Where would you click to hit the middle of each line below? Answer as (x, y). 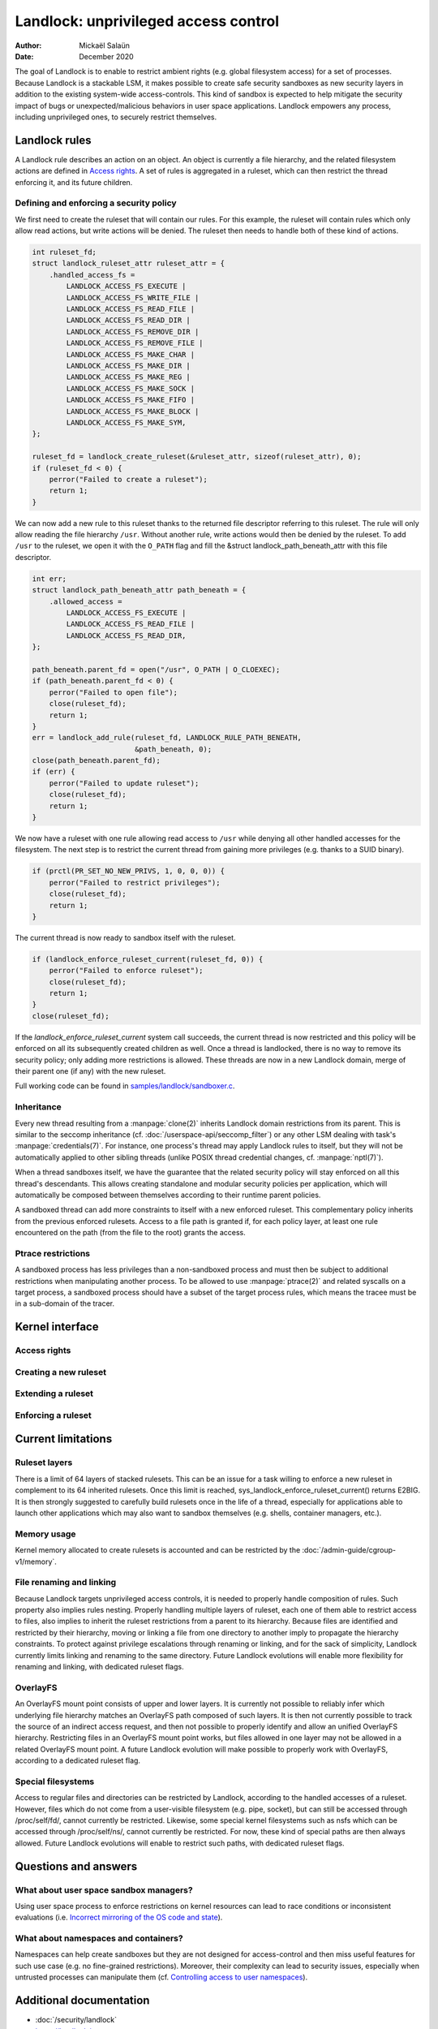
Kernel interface (57, 1327)
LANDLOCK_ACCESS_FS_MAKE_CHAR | (130, 354)
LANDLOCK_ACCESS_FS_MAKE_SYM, (126, 422)
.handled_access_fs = (92, 275)
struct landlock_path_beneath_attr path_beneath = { (139, 590)
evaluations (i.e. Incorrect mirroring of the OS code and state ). (119, 1917)
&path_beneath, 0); (173, 749)
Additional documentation (82, 2001)
